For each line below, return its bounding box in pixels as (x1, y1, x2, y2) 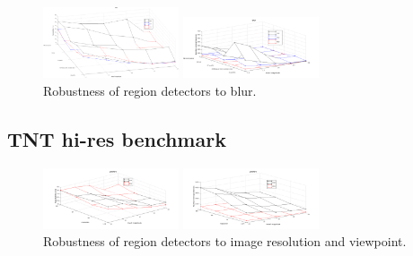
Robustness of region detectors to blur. (43, 81, 257, 99)
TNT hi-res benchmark (7, 124, 226, 152)
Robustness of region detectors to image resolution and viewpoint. (43, 232, 407, 251)
